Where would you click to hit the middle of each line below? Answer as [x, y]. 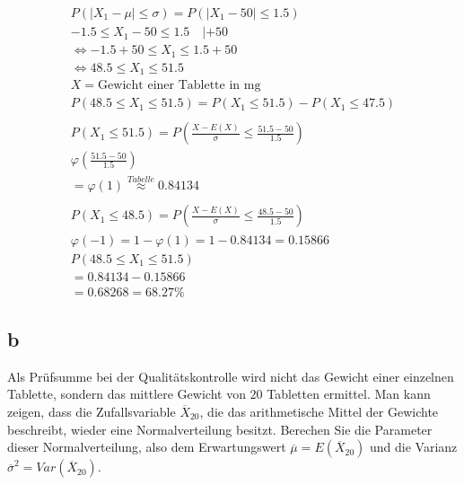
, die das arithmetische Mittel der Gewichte [319, 412]
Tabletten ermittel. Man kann [349, 394]
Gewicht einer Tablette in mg [179, 86]
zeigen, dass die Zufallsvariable [92, 412]
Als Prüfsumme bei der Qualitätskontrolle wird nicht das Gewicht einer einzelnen [231, 376]
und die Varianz [414, 447]
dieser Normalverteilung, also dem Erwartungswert [147, 447]
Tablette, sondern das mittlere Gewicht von [127, 394]
